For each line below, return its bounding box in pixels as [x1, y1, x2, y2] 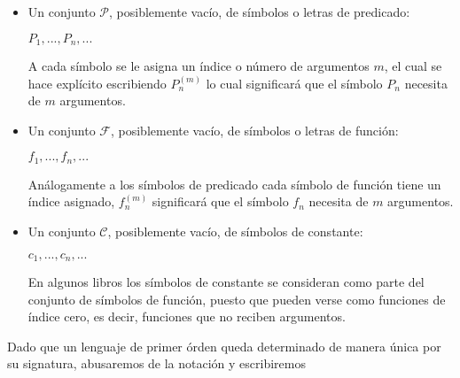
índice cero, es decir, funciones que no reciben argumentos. [27, 307, 346, 326]
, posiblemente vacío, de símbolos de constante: [107, 222, 363, 241]
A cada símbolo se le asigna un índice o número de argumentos [27, 57, 370, 75]
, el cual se [384, 57, 442, 75]
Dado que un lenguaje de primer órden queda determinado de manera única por [7, 336, 441, 355]
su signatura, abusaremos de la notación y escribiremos [7, 354, 306, 373]
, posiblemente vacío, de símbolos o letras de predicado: [109, 3, 410, 20]
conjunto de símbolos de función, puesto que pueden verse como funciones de [27, 289, 446, 308]
